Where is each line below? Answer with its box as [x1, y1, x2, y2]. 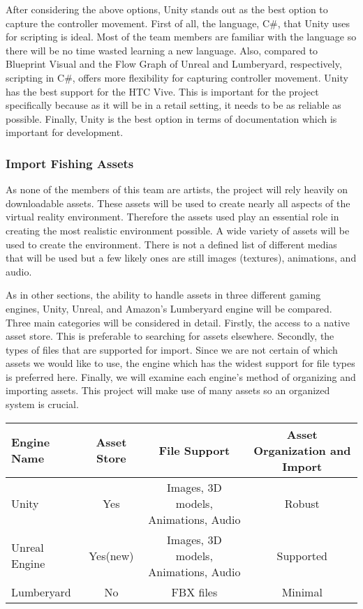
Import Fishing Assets [6, 154, 134, 172]
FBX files [171, 583, 218, 600]
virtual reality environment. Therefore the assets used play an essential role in [6, 209, 339, 224]
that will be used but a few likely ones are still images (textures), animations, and [6, 250, 357, 265]
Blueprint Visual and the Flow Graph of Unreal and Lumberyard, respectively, [6, 57, 342, 71]
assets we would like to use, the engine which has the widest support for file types [6, 356, 355, 370]
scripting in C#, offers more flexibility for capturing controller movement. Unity [6, 70, 348, 84]
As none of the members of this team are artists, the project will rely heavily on [6, 182, 348, 197]
